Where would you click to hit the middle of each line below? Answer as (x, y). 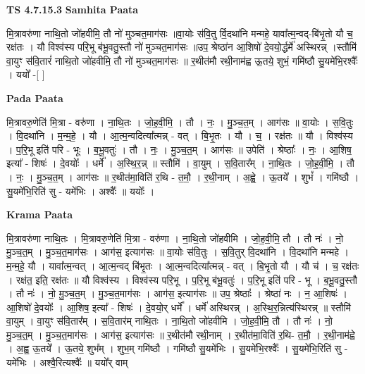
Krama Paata (39, 214)
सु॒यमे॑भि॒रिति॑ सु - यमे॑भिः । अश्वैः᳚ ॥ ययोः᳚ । (81, 191)
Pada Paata (35, 98)
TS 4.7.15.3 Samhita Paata (73, 9)
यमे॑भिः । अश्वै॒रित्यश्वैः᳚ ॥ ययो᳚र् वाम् (67, 362)
